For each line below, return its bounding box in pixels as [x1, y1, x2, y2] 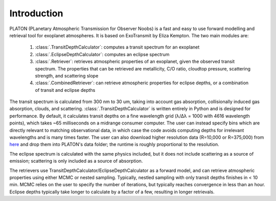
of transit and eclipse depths [35, 87, 96, 93]
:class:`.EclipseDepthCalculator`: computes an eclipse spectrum [35, 51, 170, 57]
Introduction [9, 8, 63, 19]
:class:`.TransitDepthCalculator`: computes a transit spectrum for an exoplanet [35, 44, 200, 51]
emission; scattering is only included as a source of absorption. [9, 158, 143, 164]
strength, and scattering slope [35, 72, 99, 79]
